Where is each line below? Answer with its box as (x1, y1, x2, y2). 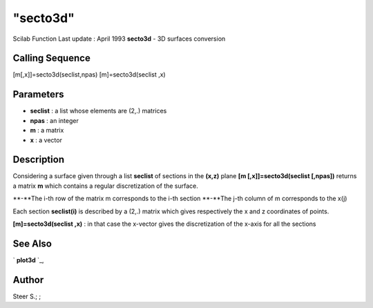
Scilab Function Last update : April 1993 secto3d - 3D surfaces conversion (12, 35, 226, 43)
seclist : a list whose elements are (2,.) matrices (30, 107, 167, 115)
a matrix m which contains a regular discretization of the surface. (12, 182, 198, 190)
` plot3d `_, (12, 256, 44, 264)
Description (12, 154, 65, 166)
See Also (12, 238, 52, 249)
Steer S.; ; (12, 292, 41, 300)
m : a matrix (30, 126, 64, 135)
